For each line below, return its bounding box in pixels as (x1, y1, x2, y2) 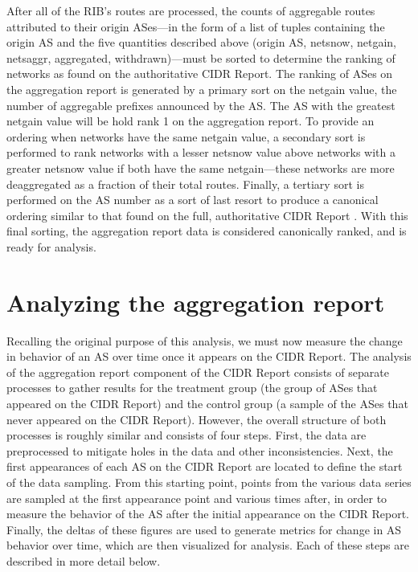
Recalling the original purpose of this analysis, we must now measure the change (6, 332, 403, 349)
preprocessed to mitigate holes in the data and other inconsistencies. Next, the (6, 442, 393, 459)
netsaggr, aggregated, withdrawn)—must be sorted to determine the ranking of (6, 49, 395, 66)
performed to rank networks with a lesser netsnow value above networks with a (6, 144, 395, 161)
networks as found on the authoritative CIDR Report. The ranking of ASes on (6, 65, 393, 82)
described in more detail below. (6, 552, 161, 569)
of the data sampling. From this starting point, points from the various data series (6, 473, 412, 490)
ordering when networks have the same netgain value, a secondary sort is (6, 128, 366, 145)
